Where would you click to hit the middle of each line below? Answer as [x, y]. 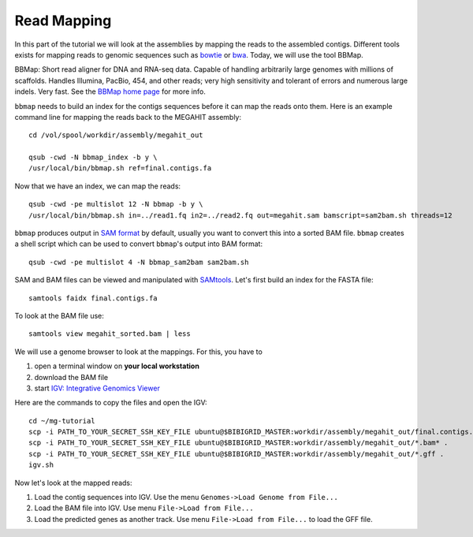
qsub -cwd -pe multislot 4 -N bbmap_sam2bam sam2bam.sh [139, 262]
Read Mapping [63, 21]
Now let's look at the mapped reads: [74, 483]
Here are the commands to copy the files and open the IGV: [111, 403]
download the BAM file [71, 377]
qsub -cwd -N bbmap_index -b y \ [93, 157]
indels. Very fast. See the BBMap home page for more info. [110, 91]
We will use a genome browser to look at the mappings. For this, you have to [139, 352]
